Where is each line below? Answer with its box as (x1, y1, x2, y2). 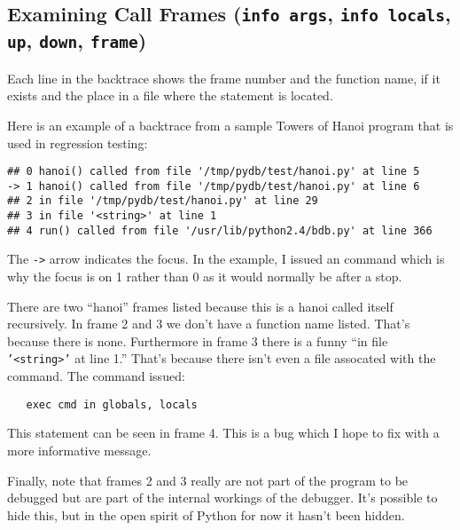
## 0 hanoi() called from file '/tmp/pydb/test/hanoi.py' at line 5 (7, 165, 420, 178)
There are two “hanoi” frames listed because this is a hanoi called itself (7, 297, 394, 315)
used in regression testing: (7, 133, 148, 152)
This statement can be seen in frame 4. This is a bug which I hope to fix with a (7, 423, 440, 442)
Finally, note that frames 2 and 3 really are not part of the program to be (7, 471, 409, 489)
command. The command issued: (7, 367, 185, 385)
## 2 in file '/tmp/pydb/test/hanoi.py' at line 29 (7, 194, 318, 208)
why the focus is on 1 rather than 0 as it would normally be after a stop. (7, 267, 402, 286)
